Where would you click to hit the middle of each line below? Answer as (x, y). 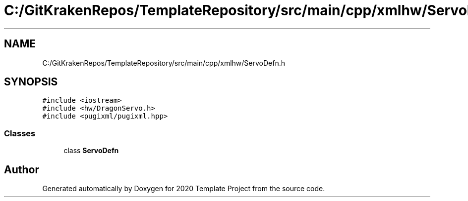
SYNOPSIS (31, 82)
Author (22, 169)
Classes (20, 133)
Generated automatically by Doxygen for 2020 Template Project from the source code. (184, 189)
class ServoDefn (91, 151)
